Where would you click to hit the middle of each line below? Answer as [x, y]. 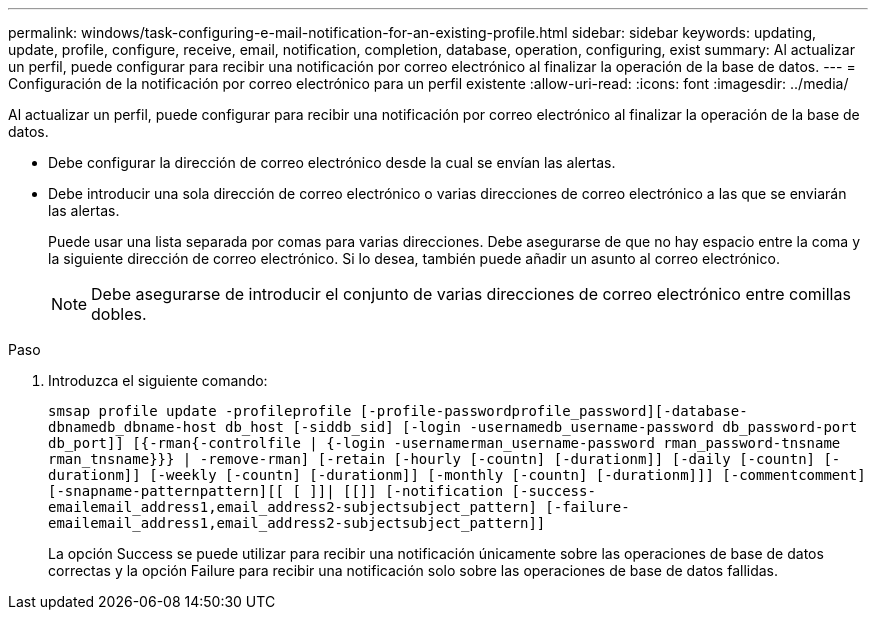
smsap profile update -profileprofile [200, 411]
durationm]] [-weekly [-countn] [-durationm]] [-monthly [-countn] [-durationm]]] [381, 475]
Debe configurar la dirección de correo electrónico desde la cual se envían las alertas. [332, 162]
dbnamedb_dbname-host [132, 427]
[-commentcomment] [794, 475]
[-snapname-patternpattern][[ [166, 491]
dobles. [119, 314]
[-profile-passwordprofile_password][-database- [553, 411]
